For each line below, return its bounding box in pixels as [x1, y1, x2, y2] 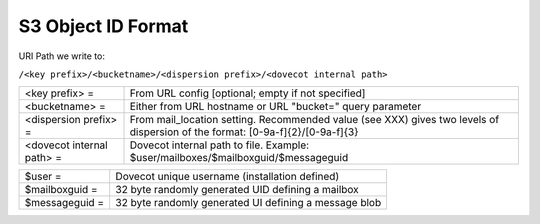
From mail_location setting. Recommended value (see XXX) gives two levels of [129, 113, 500, 127]
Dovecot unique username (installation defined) [115, 170, 340, 184]
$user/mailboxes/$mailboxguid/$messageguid [129, 151, 349, 165]
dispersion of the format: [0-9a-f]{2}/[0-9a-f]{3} [129, 125, 359, 139]
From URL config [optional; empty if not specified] [129, 86, 366, 100]
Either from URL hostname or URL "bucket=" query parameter [129, 100, 422, 114]
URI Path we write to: [18, 50, 105, 62]
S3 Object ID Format [18, 15, 189, 37]
